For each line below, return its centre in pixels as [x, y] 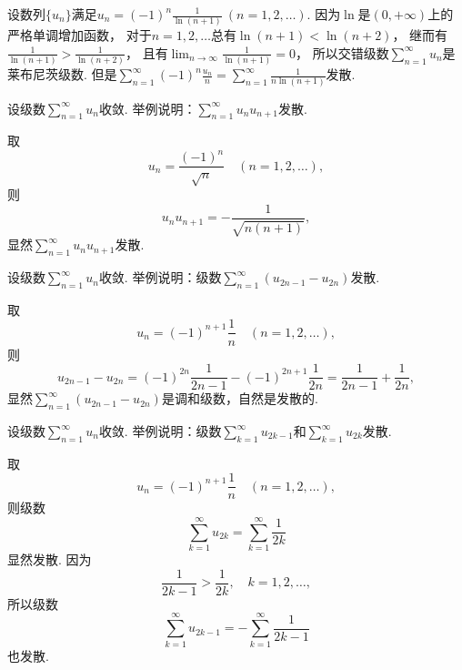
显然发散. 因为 [50, 559]
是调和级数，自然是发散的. [240, 398]
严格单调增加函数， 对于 [80, 35]
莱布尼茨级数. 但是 [62, 74]
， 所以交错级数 [342, 52]
